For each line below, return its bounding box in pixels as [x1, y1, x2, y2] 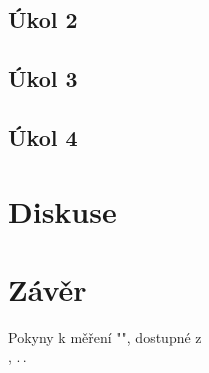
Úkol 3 [8, 63, 78, 94]
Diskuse [8, 190, 117, 231]
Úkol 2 [8, 4, 78, 35]
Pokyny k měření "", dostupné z [8, 326, 202, 347]
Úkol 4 [8, 121, 78, 152]
